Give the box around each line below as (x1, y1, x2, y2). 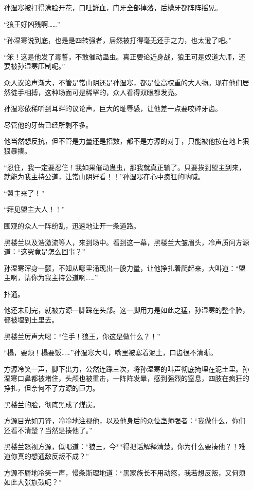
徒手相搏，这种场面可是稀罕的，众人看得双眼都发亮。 (10, 87, 181, 97)
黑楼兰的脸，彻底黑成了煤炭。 (4, 399, 99, 409)
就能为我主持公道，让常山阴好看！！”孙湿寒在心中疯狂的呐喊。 (4, 171, 205, 182)
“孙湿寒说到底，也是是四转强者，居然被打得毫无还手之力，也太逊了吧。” (4, 35, 232, 45)
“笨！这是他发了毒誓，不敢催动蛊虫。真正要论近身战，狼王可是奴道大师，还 (4, 51, 246, 61)
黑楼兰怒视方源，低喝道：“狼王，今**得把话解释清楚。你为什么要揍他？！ (4, 441, 239, 452)
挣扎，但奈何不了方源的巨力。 (4, 383, 99, 393)
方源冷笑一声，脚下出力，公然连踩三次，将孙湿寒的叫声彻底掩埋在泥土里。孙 (4, 363, 249, 374)
